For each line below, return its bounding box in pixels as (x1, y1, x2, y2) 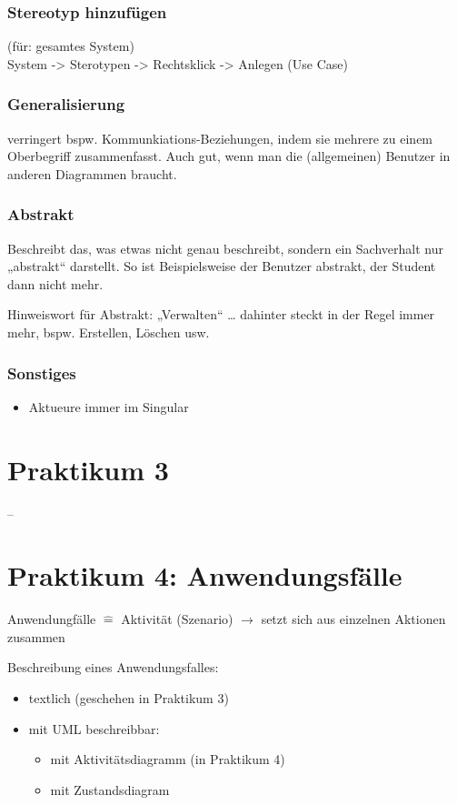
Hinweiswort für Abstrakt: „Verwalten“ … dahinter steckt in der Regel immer (7, 305, 435, 324)
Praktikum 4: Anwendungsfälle (7, 557, 402, 594)
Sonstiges (7, 361, 76, 384)
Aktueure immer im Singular (28, 397, 189, 416)
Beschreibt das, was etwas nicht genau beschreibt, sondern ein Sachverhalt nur (7, 238, 443, 257)
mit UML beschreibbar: (28, 719, 160, 738)
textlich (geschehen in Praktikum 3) (28, 689, 229, 708)
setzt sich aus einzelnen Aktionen (261, 609, 446, 629)
